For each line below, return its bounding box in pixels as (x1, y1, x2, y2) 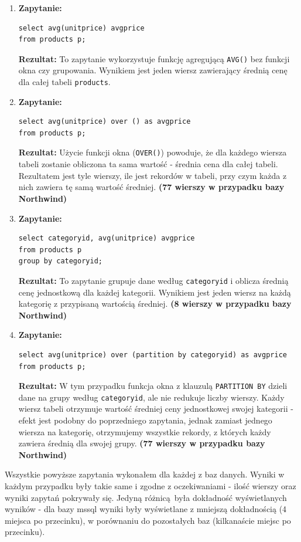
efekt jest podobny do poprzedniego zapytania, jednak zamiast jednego (18, 414, 272, 426)
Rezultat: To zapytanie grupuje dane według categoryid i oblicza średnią (18, 274, 289, 286)
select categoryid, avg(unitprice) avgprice (18, 234, 195, 243)
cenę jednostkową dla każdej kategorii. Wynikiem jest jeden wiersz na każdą (18, 286, 291, 298)
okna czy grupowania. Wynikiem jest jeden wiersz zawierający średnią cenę (18, 64, 288, 76)
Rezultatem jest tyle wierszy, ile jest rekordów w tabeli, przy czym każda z (18, 169, 287, 181)
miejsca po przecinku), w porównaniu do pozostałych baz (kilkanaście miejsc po (5, 514, 291, 526)
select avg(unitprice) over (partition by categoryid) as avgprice (18, 350, 287, 359)
